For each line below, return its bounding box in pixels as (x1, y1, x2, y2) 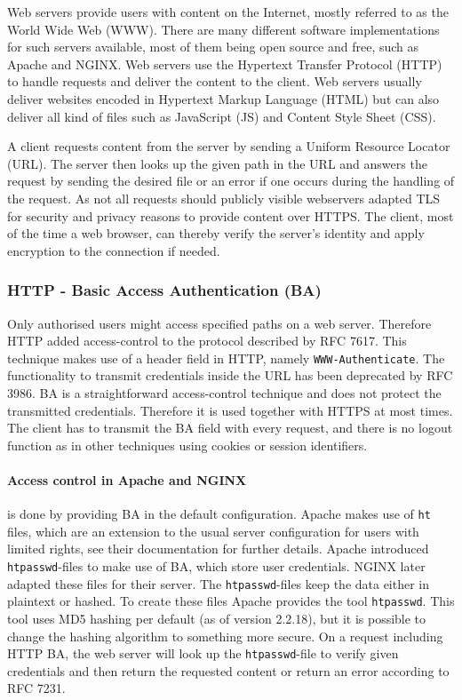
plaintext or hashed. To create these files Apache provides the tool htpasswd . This (7, 592, 455, 610)
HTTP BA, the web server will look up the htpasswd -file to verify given (7, 644, 399, 663)
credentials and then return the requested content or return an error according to (7, 661, 450, 680)
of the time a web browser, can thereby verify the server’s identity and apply (7, 224, 425, 243)
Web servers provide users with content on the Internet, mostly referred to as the (7, 3, 449, 20)
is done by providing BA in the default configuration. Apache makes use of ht (7, 505, 431, 523)
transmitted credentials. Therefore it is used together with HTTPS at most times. (7, 401, 453, 419)
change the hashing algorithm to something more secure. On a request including (7, 626, 443, 645)
